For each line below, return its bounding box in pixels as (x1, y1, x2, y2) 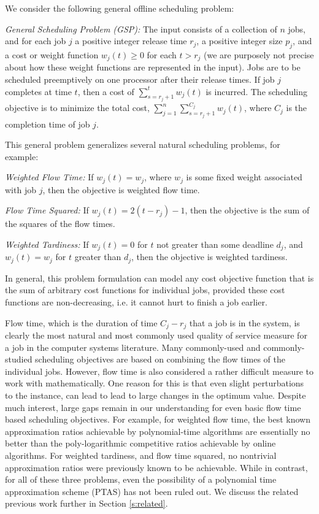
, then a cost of (77, 85, 134, 98)
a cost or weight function (5, 48, 99, 61)
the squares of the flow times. (5, 217, 115, 230)
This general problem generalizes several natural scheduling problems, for (5, 138, 280, 151)
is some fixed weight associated (186, 171, 302, 183)
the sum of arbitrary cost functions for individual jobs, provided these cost (5, 283, 285, 296)
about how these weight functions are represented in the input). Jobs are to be (5, 61, 301, 74)
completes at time (5, 85, 72, 98)
